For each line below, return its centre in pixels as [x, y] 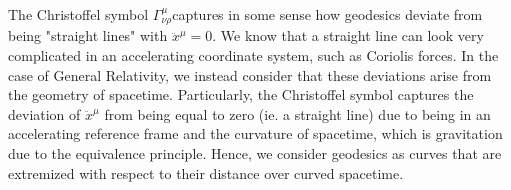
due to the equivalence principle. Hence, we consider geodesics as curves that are [255, 153]
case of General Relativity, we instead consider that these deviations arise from [250, 74]
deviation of [44, 113]
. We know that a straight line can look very [348, 35]
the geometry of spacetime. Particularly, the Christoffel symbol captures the [241, 94]
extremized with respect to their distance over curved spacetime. [206, 172]
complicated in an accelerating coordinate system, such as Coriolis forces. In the [253, 55]
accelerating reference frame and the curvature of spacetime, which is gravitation [255, 133]
